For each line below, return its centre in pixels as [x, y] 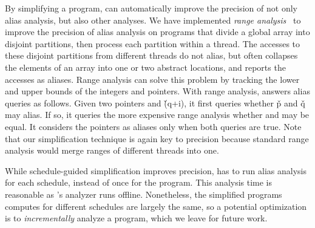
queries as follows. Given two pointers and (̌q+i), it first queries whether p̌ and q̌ [155, 103]
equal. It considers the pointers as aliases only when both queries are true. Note [153, 126]
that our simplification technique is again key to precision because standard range [157, 138]
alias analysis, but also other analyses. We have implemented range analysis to [153, 20]
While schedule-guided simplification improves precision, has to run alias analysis [156, 170]
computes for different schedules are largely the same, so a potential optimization [156, 206]
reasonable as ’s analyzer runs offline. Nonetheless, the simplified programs [144, 194]
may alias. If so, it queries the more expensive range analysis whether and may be [157, 115]
